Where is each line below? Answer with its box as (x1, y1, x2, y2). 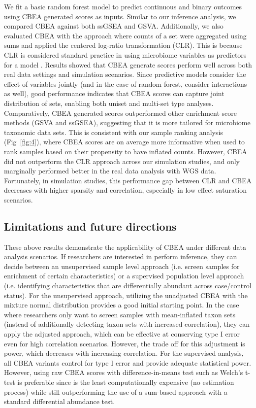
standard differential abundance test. (4, 396, 115, 407)
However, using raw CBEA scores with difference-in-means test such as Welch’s (4, 367, 243, 377)
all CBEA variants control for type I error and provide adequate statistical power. (4, 357, 251, 368)
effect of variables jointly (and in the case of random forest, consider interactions (4, 78, 247, 89)
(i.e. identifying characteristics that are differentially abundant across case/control (4, 280, 252, 291)
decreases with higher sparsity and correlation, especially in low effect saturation (4, 185, 247, 195)
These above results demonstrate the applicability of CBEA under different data (4, 241, 247, 252)
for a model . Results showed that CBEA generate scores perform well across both (4, 59, 252, 69)
